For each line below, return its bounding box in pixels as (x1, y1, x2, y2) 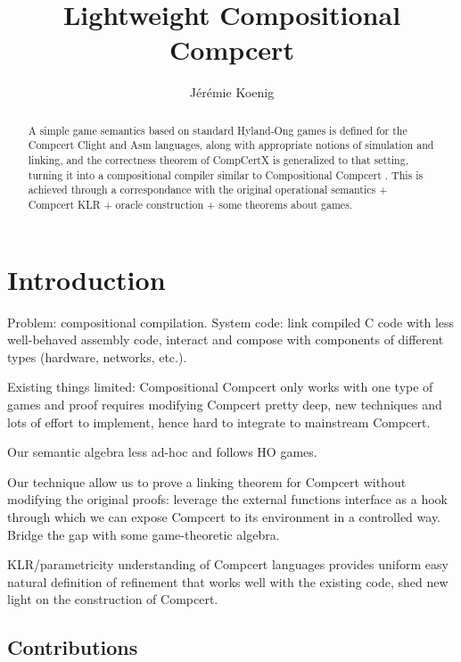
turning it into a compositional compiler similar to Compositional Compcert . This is (28, 167, 424, 182)
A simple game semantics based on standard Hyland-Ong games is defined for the (28, 122, 407, 137)
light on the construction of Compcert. (7, 590, 218, 608)
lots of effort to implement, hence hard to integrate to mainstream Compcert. (7, 412, 431, 431)
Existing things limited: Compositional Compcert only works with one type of (7, 377, 433, 396)
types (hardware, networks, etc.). (7, 347, 187, 366)
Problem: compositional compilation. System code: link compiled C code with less (7, 312, 455, 331)
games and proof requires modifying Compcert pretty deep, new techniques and (7, 394, 442, 413)
